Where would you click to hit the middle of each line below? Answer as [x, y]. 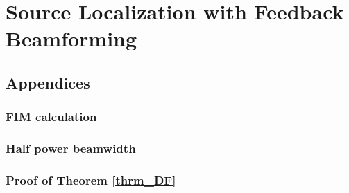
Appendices [48, 82]
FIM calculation [51, 117]
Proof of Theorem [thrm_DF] [91, 180]
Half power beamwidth [71, 148]
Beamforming [71, 38]
